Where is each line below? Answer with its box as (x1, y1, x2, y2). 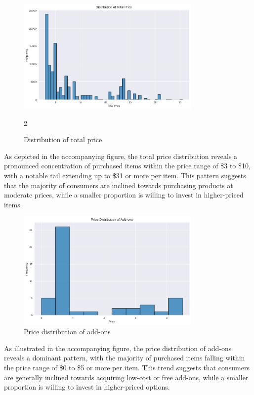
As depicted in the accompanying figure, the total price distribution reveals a (4, 151, 238, 161)
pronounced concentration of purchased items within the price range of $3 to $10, (4, 160, 251, 171)
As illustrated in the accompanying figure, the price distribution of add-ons (4, 343, 232, 353)
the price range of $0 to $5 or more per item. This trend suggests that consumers (4, 362, 250, 373)
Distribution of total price (24, 134, 102, 145)
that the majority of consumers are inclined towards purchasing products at (4, 180, 233, 190)
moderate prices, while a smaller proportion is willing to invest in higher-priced (4, 190, 244, 200)
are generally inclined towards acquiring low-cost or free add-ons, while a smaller (4, 372, 249, 382)
